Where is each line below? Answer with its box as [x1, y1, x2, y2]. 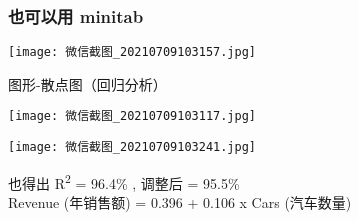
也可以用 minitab [8, 3, 144, 28]
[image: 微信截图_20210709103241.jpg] [8, 140, 257, 155]
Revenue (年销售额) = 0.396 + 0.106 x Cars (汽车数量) [8, 192, 352, 213]
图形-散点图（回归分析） [8, 73, 167, 94]
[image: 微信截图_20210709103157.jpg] [8, 45, 257, 60]
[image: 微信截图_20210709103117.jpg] [8, 109, 257, 124]
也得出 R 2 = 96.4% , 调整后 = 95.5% [8, 169, 240, 193]
